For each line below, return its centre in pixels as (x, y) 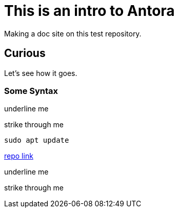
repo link (19, 156)
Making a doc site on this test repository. (73, 33)
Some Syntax (31, 91)
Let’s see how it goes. (41, 73)
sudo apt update (37, 140)
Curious (25, 53)
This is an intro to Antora (90, 11)
